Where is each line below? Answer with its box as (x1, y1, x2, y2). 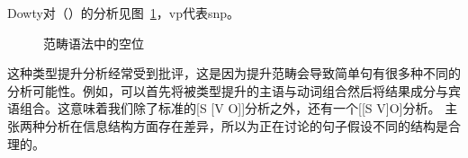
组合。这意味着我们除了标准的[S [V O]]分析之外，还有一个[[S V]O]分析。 (19, 99, 441, 118)
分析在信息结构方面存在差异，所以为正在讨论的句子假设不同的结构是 (44, 116, 448, 135)
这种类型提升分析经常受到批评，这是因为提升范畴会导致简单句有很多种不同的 (7, 64, 461, 83)
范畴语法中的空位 (43, 33, 144, 52)
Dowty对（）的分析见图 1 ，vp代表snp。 (7, 4, 240, 22)
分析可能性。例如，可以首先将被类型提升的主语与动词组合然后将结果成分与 (7, 81, 448, 100)
